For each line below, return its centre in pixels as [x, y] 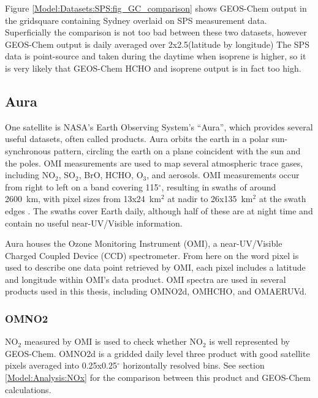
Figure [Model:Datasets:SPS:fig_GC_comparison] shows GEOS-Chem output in [156, 8]
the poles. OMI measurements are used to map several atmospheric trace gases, [154, 163]
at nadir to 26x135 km [210, 199]
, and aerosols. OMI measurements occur [223, 175]
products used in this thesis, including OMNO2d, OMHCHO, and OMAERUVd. [156, 291]
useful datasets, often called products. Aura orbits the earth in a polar [137, 139]
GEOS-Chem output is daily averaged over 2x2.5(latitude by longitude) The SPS [157, 44]
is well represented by [249, 341]
